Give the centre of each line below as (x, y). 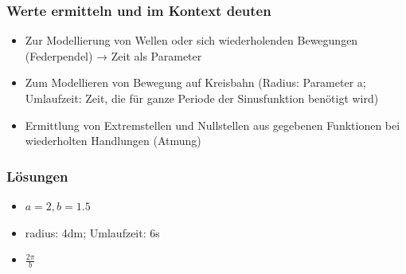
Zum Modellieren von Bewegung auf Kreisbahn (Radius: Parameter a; (195, 82)
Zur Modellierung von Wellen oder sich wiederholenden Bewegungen (191, 40)
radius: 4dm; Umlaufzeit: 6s (92, 232)
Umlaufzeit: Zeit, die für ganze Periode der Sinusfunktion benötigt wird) (202, 98)
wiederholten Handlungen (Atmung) (113, 141)
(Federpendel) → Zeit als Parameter (113, 55)
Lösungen (37, 176)
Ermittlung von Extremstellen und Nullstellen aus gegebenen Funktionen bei (213, 125)
